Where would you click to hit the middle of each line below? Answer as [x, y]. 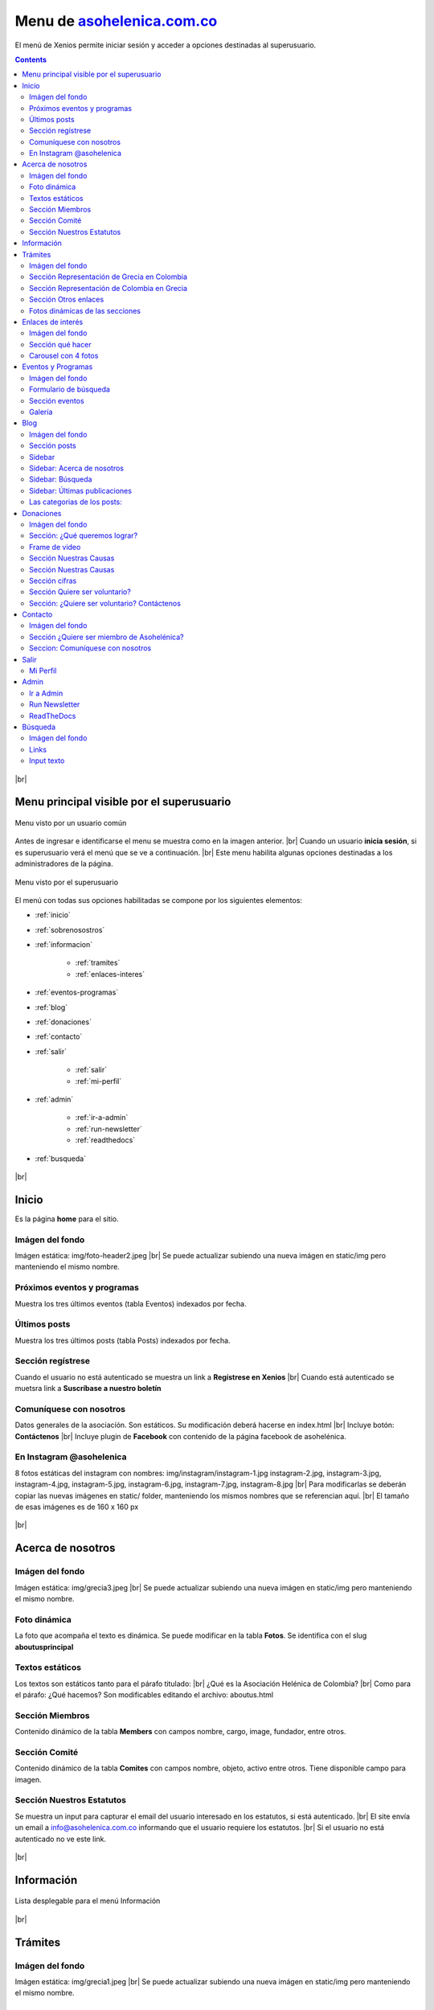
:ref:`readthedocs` [105, 1140]
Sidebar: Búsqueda [61, 479]
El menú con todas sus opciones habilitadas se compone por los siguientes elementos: [159, 900]
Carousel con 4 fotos [64, 356]
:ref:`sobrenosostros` [70, 929]
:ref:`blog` [51, 1007]
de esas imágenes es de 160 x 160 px [77, 1507]
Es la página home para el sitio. [67, 1219]
